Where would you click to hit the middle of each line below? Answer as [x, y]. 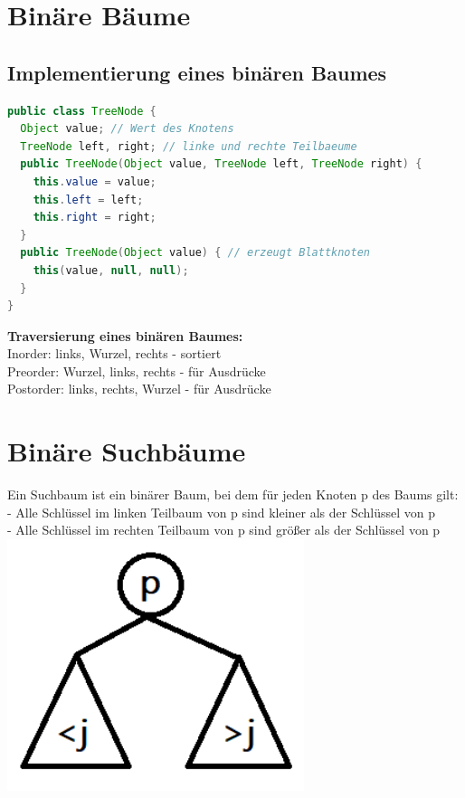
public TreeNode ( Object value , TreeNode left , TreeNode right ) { [221, 164]
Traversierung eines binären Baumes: [125, 335]
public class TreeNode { [82, 111]
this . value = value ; [95, 181]
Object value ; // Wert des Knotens [127, 129]
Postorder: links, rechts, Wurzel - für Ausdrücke [139, 389]
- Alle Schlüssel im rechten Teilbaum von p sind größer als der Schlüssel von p [224, 530]
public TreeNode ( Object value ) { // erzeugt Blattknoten [195, 253]
